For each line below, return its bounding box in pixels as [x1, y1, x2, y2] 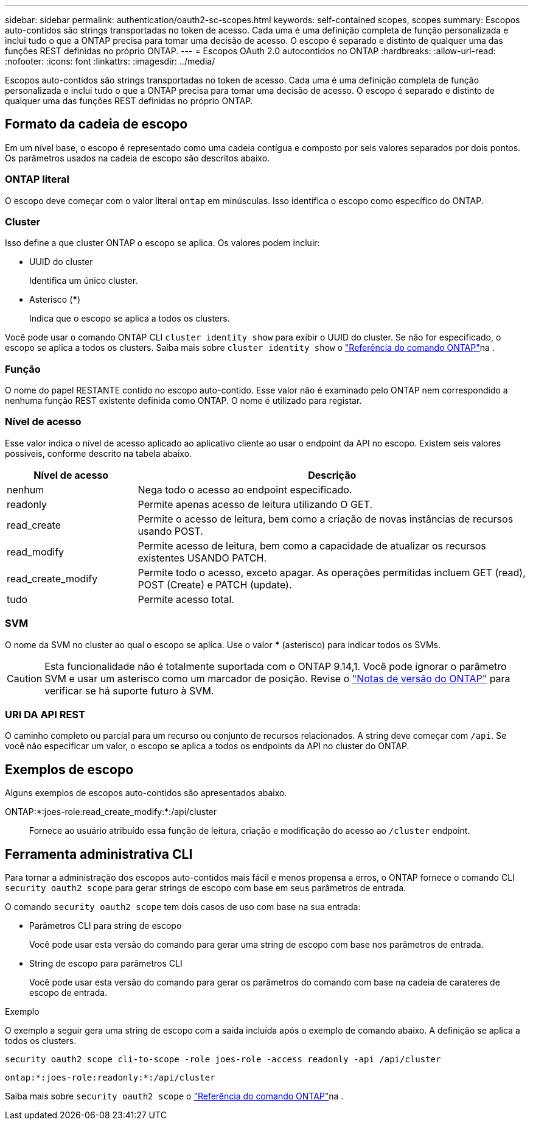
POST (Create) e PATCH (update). [138, 578, 292, 591]
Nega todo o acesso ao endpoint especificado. [138, 483, 352, 496]
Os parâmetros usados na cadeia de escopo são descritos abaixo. [5, 152, 270, 163]
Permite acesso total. [138, 593, 234, 605]
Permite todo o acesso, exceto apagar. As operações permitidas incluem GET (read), [138, 566, 526, 579]
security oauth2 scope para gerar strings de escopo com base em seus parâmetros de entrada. [5, 883, 406, 894]
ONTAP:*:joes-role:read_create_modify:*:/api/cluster [5, 806, 217, 817]
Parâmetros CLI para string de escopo [29, 920, 182, 931]
